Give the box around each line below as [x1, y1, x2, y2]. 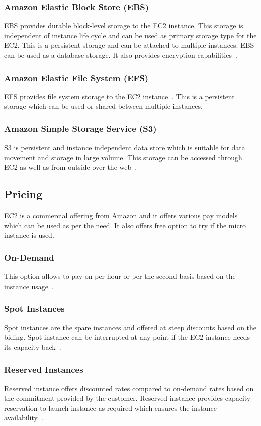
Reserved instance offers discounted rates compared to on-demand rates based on [4, 383, 254, 393]
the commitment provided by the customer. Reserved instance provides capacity [4, 393, 251, 403]
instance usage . [4, 280, 54, 291]
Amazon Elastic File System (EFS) [4, 71, 148, 84]
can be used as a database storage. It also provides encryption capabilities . [4, 50, 237, 60]
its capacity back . [4, 341, 61, 352]
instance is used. [4, 230, 54, 240]
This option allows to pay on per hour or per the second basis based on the [4, 271, 236, 281]
